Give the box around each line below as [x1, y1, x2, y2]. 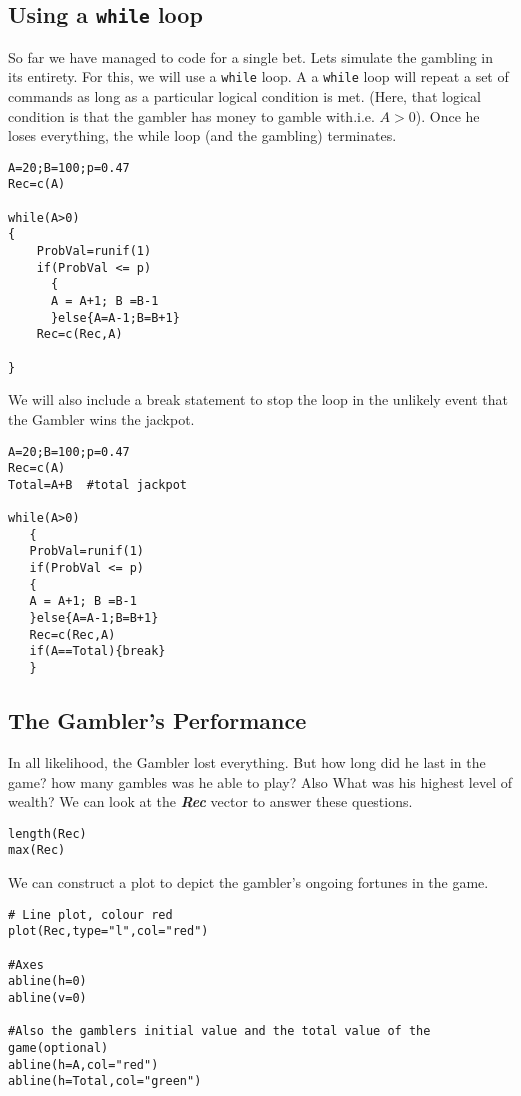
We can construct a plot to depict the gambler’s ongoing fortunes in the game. [8, 872, 489, 893]
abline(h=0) [8, 974, 87, 989]
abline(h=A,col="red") [8, 1057, 159, 1072]
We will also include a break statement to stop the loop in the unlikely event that [8, 389, 508, 410]
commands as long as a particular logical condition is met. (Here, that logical [8, 86, 481, 107]
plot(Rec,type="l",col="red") [8, 924, 209, 939]
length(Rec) [8, 826, 87, 841]
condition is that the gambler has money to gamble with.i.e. [8, 105, 375, 126]
